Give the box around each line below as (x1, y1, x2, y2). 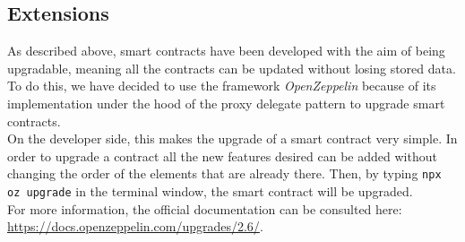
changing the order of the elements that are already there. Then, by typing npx (7, 164, 442, 183)
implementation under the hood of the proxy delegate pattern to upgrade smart (7, 93, 445, 112)
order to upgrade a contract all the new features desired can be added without (7, 146, 437, 165)
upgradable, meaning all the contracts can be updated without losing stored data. (7, 58, 456, 77)
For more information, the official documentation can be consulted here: (7, 199, 402, 218)
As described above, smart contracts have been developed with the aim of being (7, 41, 445, 60)
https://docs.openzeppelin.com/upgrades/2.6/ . (7, 217, 263, 236)
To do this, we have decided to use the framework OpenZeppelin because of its (7, 76, 436, 95)
